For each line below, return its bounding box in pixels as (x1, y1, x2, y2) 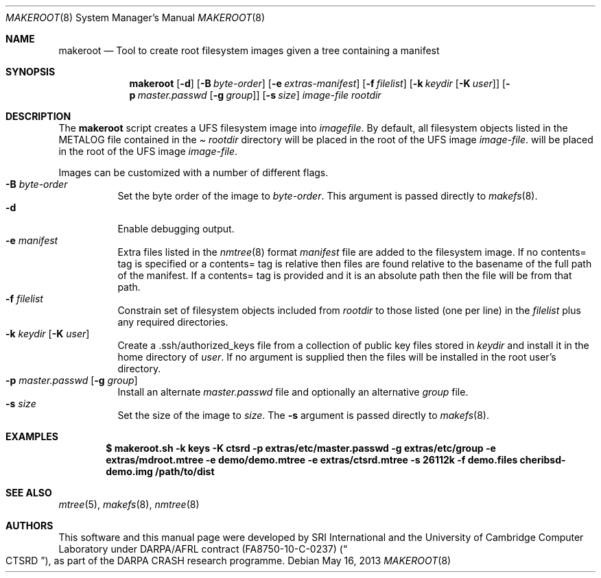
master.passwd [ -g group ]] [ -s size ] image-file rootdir (137, 89, 381, 101)
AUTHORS (5, 520, 54, 531)
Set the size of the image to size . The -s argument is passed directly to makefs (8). (117, 409, 489, 421)
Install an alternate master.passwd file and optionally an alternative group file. (117, 386, 469, 398)
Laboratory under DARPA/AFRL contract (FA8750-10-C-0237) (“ (58, 543, 348, 555)
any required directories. (117, 316, 228, 328)
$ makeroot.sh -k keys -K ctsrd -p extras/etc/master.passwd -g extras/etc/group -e (106, 442, 496, 454)
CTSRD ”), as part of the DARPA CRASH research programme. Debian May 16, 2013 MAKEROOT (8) (5, 555, 451, 566)
